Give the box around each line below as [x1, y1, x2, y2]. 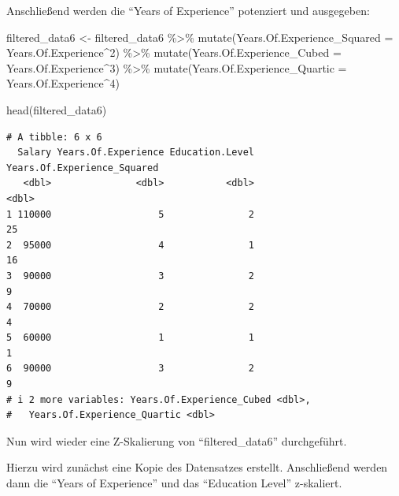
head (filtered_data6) [6, 101, 107, 117]
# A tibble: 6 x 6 [6, 131, 102, 143]
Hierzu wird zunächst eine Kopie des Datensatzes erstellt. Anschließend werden [6, 459, 388, 475]
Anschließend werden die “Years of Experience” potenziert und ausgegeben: [6, 2, 370, 18]
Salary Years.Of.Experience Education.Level [17, 147, 254, 158]
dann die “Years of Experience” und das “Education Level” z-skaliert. [6, 475, 342, 491]
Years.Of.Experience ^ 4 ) [6, 75, 120, 91]
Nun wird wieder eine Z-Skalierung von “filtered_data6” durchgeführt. [6, 432, 347, 449]
